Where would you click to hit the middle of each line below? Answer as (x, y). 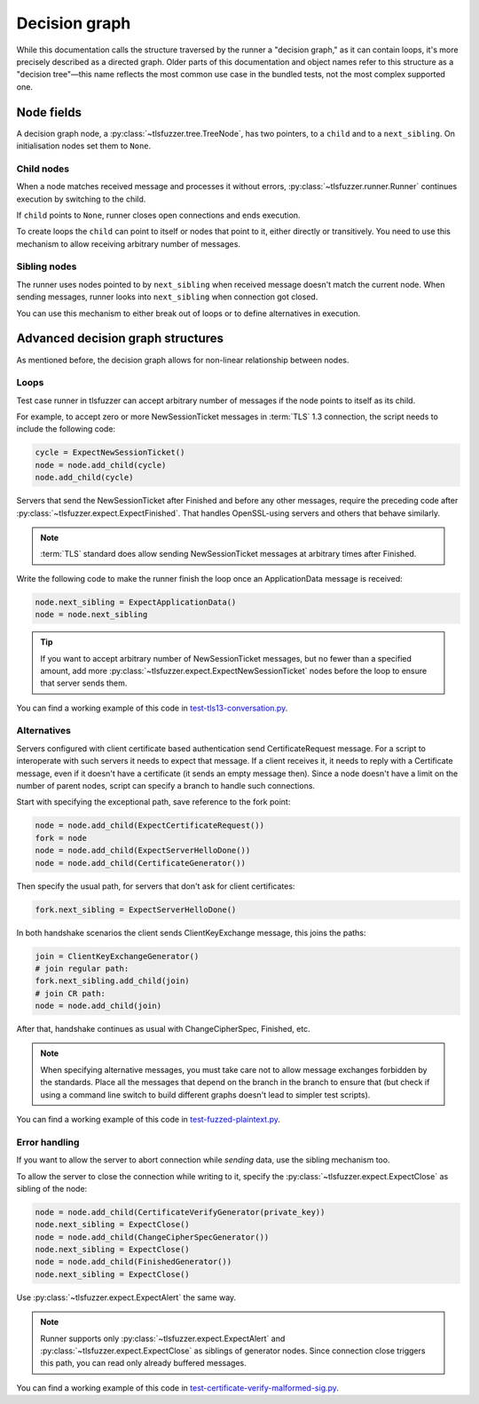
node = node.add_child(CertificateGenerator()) (140, 863)
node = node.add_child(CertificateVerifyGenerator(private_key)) (180, 1212)
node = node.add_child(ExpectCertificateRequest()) (150, 825)
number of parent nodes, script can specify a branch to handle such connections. (165, 786)
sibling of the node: (52, 1188)
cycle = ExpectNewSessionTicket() (110, 452)
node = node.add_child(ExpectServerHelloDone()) (143, 851)
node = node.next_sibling (91, 615)
